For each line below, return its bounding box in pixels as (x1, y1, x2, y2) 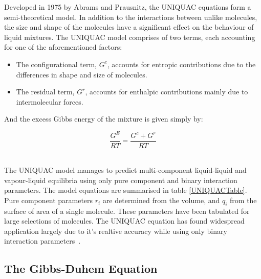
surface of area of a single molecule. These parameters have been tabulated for (4, 205, 250, 216)
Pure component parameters (4, 194, 93, 205)
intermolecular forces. (16, 96, 83, 107)
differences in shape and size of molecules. (16, 69, 147, 79)
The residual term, (16, 86, 75, 97)
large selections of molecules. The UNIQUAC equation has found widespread (4, 215, 245, 226)
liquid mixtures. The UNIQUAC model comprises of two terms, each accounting (4, 31, 255, 42)
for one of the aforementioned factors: (4, 42, 122, 52)
